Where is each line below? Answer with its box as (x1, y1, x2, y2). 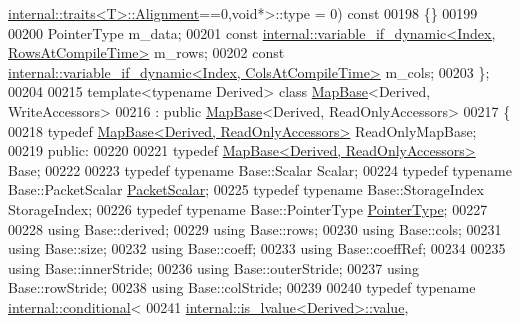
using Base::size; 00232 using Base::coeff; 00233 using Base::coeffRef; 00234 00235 (8, 238, 506, 259)
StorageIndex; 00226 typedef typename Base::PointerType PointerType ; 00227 (8, 198, 488, 219)
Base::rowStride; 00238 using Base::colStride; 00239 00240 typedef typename (8, 277, 476, 298)
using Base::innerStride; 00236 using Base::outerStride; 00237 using (8, 257, 419, 278)
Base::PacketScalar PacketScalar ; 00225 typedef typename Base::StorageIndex (8, 179, 484, 200)
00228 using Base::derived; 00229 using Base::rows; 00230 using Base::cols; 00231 (8, 218, 502, 239)
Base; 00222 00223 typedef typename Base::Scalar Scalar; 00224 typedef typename (8, 159, 512, 180)
